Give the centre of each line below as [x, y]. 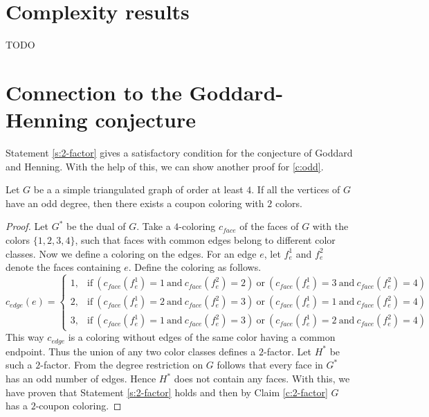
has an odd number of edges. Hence [81, 378]
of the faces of [269, 226]
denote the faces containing [63, 267]
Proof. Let [27, 226]
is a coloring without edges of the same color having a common [202, 337]
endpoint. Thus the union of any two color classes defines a [131, 351]
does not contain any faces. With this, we [262, 378]
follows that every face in [270, 365]
